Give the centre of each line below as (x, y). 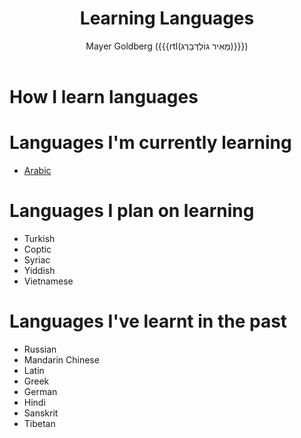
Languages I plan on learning (132, 211)
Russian (40, 349)
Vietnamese (48, 281)
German (40, 391)
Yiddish (39, 270)
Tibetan (39, 423)
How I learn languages (104, 96)
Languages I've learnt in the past (148, 321)
